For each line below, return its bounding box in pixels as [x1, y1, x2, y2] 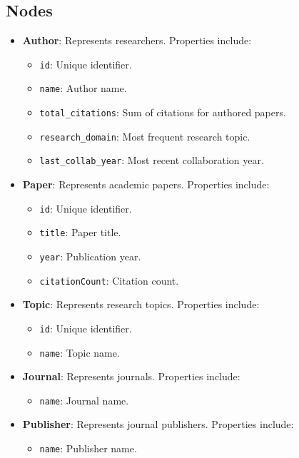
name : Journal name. [39, 392, 129, 407]
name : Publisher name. [39, 441, 137, 456]
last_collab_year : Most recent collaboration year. [39, 153, 264, 168]
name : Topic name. [39, 345, 120, 360]
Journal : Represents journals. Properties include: [22, 369, 240, 384]
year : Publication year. [39, 248, 141, 263]
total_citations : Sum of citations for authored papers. [39, 105, 286, 120]
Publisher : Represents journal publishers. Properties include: [22, 417, 294, 432]
